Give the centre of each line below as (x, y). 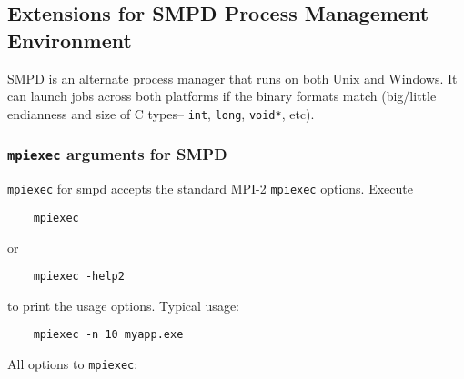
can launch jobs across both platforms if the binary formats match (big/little (222, 96)
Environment (70, 40)
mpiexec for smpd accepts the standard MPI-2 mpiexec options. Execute (210, 189)
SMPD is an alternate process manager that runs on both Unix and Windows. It (232, 78)
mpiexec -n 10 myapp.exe (108, 335)
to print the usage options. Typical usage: (123, 305)
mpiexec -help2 (79, 277)
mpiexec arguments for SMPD (117, 154)
